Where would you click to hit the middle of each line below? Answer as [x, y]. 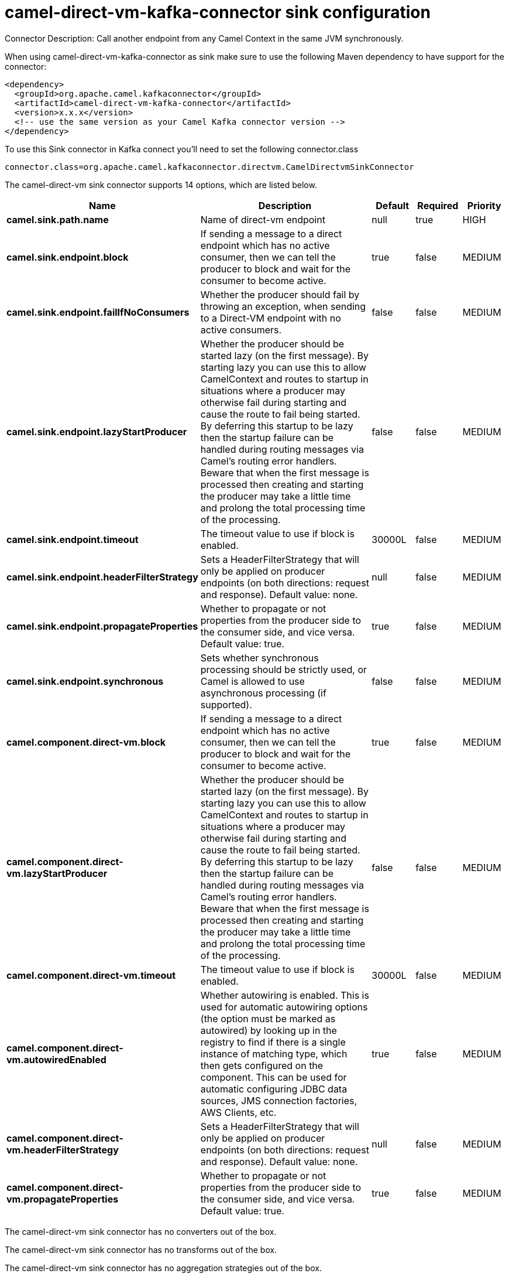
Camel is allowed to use [252, 681]
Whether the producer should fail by [280, 294]
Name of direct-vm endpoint [263, 219]
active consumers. [241, 330]
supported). [226, 704]
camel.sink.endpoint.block [68, 257]
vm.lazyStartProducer [57, 873]
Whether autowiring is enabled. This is [285, 995]
